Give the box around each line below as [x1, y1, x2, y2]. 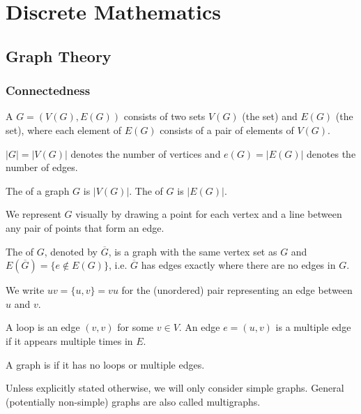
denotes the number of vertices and [70, 146, 221, 161]
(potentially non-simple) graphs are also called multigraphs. [6, 394, 261, 408]
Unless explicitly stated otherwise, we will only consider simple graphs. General [6, 380, 344, 395]
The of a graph [6, 183, 70, 198]
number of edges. [6, 160, 78, 175]
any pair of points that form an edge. [6, 220, 164, 235]
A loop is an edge [6, 320, 80, 334]
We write [6, 283, 45, 297]
